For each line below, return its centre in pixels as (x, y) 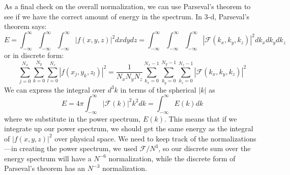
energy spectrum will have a (48, 158)
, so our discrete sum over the (205, 148)
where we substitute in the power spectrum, (72, 118)
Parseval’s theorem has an (45, 168)
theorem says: (25, 26)
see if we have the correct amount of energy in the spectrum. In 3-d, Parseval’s (127, 16)
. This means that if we (201, 118)
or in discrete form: (34, 55)
